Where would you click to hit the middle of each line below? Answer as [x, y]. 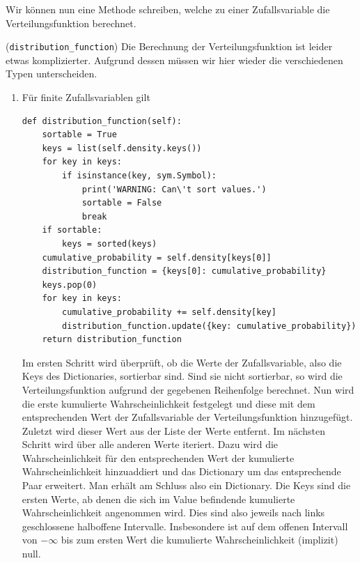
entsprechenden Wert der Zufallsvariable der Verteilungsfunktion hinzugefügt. [187, 417]
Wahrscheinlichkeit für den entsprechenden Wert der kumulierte [158, 457]
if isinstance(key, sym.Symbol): [139, 176]
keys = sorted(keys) [110, 244]
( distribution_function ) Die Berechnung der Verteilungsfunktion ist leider [169, 46]
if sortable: [72, 230]
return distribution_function [112, 340]
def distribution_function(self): [102, 121]
